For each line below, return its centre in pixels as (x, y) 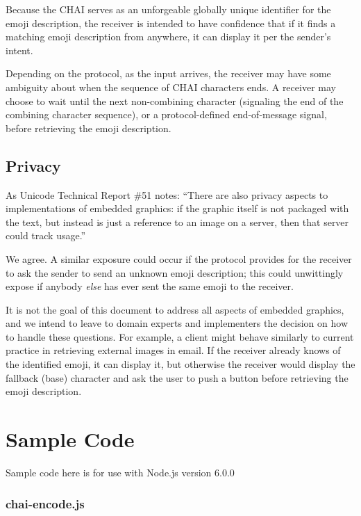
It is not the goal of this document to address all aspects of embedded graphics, (175, 309)
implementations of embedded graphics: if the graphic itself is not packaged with (177, 208)
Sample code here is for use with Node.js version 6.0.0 (120, 472)
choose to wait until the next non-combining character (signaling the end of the (175, 100)
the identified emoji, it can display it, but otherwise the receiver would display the (180, 364)
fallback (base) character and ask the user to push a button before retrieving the (177, 377)
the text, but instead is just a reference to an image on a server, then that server (177, 221)
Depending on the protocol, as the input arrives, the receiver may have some (168, 73)
